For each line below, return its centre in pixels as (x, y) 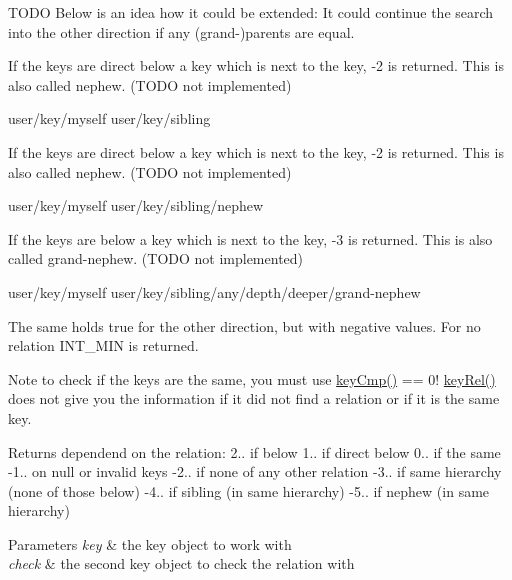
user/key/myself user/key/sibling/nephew (136, 205)
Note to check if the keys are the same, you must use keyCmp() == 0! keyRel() (252, 378)
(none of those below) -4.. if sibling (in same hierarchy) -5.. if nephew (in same (249, 490)
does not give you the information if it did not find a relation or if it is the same (254, 398)
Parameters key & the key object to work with (150, 543)
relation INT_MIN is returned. (103, 345)
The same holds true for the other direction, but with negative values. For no (244, 325)
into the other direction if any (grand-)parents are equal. (181, 31)
